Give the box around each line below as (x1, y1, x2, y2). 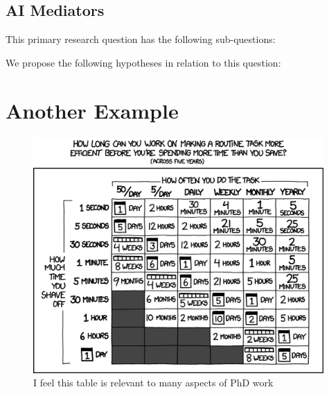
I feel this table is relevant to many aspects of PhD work (33, 375, 274, 390)
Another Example (6, 96, 179, 124)
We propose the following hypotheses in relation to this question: (6, 55, 281, 69)
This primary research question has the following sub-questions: (6, 32, 276, 46)
